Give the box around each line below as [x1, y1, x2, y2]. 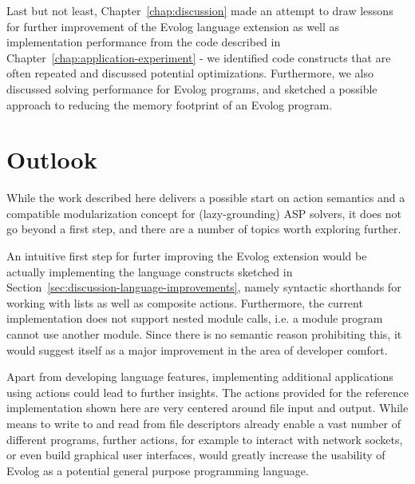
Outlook [6, 143, 97, 176]
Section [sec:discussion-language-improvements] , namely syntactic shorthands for [6, 279, 401, 296]
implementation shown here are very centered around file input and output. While [6, 399, 409, 416]
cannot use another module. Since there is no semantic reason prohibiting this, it [6, 326, 402, 343]
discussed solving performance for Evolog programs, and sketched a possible [6, 80, 377, 97]
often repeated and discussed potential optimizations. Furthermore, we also [6, 65, 374, 81]
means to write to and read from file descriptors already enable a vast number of [6, 415, 401, 431]
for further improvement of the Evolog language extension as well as [6, 18, 340, 34]
